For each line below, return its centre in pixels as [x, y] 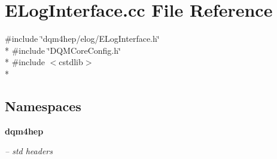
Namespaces [43, 106]
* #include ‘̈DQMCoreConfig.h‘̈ [63, 50]
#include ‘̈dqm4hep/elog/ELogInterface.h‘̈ [82, 39]
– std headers [29, 151]
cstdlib [71, 62]
